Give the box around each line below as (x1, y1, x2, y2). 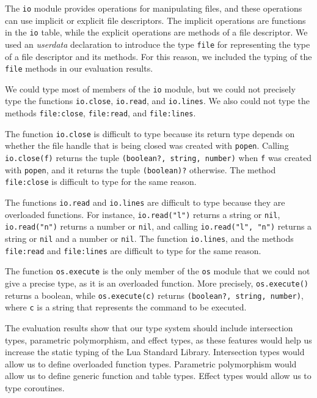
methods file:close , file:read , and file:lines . (5, 107, 196, 119)
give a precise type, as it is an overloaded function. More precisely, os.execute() (5, 277, 309, 289)
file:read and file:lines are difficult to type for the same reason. (5, 244, 261, 257)
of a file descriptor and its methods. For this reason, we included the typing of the (5, 50, 312, 62)
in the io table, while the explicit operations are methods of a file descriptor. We (5, 26, 308, 39)
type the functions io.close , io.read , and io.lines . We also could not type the (5, 94, 310, 107)
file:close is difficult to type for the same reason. (5, 175, 197, 188)
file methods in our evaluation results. (5, 62, 153, 75)
